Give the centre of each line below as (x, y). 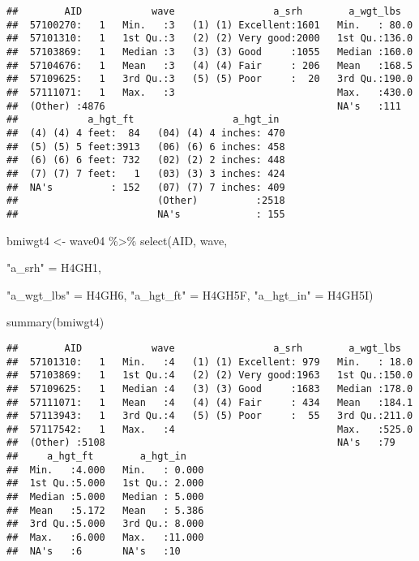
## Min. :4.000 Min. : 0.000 (105, 470)
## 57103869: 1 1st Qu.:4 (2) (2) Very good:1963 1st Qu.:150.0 (210, 375)
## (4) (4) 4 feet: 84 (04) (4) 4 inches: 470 (146, 133)
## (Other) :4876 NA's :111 (204, 106)
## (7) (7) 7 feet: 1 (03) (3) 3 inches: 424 (146, 173)
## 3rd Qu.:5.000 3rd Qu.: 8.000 (105, 524)
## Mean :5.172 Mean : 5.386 (105, 510)
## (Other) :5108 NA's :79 (201, 443)
